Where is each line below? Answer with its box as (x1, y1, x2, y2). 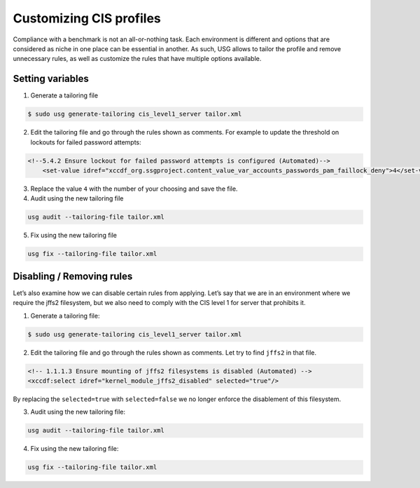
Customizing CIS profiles (13, 11, 161, 26)
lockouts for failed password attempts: (30, 137, 141, 147)
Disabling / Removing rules (13, 270, 133, 282)
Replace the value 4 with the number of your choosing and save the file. (30, 184, 238, 193)
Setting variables (13, 73, 89, 85)
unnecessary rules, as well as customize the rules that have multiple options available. (13, 55, 262, 63)
